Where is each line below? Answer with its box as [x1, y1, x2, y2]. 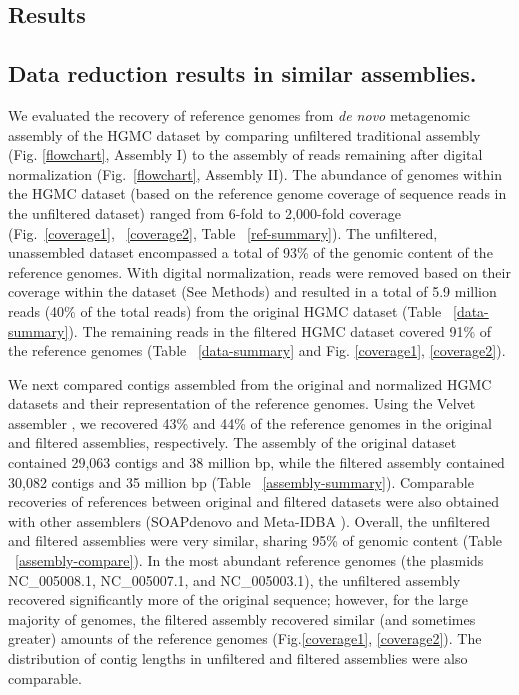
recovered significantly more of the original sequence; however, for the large [8, 589, 469, 610]
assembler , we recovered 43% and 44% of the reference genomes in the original [8, 412, 492, 433]
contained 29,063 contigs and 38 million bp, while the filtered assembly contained [8, 452, 505, 473]
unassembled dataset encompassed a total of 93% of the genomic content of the [8, 242, 493, 263]
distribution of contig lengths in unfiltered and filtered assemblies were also [8, 648, 468, 669]
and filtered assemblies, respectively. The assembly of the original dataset [8, 432, 457, 453]
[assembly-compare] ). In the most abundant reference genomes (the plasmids [15, 550, 484, 571]
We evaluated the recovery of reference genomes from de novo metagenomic [8, 104, 470, 125]
